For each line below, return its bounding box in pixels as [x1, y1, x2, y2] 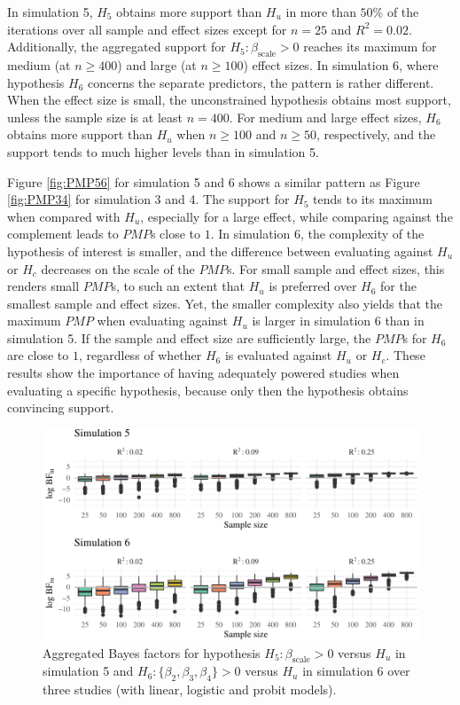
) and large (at [117, 55, 197, 74]
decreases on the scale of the [41, 259, 195, 278]
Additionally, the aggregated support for [7, 37, 226, 56]
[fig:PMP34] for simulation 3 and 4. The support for [7, 190, 290, 208]
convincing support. [7, 398, 114, 417]
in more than [285, 3, 356, 20]
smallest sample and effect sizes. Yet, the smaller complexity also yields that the [7, 294, 442, 312]
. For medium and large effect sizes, [229, 107, 422, 126]
